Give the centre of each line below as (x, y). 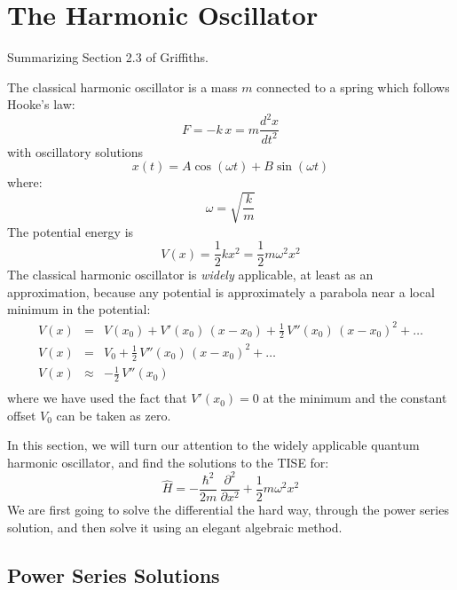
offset (22, 415)
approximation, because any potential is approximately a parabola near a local (221, 291)
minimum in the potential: (79, 309)
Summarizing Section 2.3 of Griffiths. (108, 57)
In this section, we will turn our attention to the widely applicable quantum (213, 445)
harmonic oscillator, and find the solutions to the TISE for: (168, 462)
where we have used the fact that (97, 398)
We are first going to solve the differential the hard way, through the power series (228, 510)
